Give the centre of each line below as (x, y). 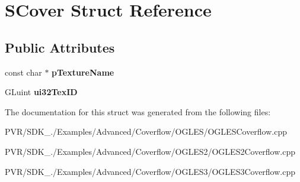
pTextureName (83, 72)
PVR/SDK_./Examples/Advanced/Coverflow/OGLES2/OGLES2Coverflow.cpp (150, 151)
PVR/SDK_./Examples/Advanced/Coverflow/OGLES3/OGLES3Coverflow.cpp (150, 171)
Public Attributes (60, 47)
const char (23, 72)
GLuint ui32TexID (41, 92)
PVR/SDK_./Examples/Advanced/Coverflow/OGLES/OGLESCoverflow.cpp (146, 131)
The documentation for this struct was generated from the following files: (138, 111)
